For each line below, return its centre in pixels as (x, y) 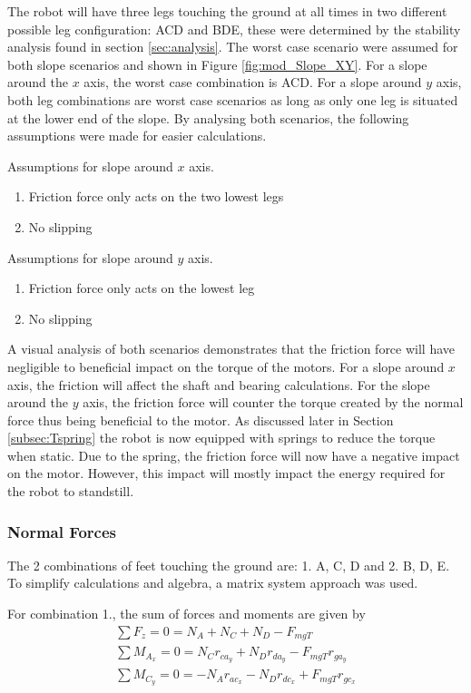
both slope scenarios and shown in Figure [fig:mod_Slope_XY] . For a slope (217, 64)
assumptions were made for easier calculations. (137, 136)
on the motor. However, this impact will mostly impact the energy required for (226, 473)
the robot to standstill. (71, 491)
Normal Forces (62, 531)
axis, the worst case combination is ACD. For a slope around (253, 82)
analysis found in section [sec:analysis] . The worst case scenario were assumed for (233, 47)
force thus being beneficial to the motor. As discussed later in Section (201, 420)
